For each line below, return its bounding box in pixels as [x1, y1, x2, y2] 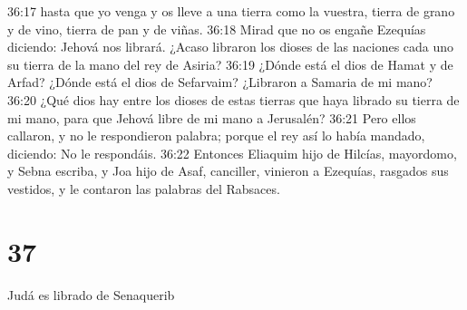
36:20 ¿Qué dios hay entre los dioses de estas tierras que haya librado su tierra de [7, 90, 460, 109]
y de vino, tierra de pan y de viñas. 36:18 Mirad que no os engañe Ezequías [7, 19, 426, 38]
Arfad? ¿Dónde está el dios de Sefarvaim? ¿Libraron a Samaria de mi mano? [7, 73, 433, 92]
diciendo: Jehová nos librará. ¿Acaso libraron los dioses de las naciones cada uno [7, 37, 454, 56]
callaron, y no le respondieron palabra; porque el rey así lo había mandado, [7, 126, 425, 145]
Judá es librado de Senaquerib [7, 285, 175, 304]
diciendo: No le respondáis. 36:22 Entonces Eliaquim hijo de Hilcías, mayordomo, [7, 143, 457, 162]
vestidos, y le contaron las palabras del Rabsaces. [7, 179, 280, 198]
